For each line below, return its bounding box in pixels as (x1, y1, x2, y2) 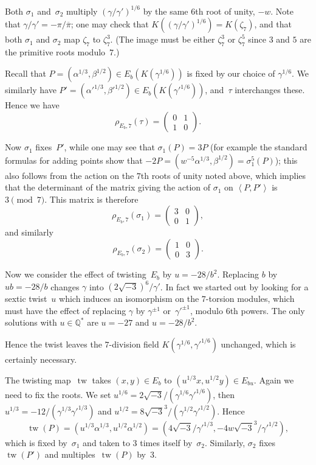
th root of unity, (195, 4, 255, 17)
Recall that (5, 67, 46, 80)
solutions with (5, 316, 57, 329)
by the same (143, 4, 188, 17)
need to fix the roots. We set (5, 388, 111, 400)
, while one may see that (64, 141, 155, 153)
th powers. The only (230, 304, 305, 316)
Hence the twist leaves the (5, 337, 102, 350)
